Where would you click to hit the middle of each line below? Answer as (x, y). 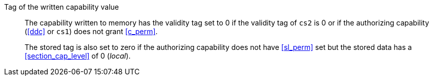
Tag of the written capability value (61, 7)
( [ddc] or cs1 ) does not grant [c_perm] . (91, 31)
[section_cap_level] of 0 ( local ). (78, 56)
